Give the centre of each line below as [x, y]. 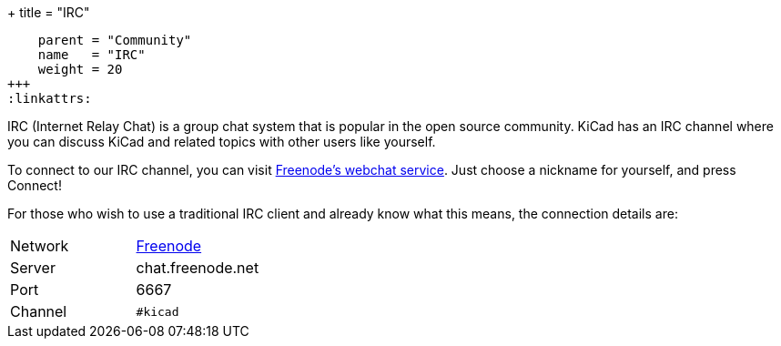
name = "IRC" [91, 55]
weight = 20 [80, 69]
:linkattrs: [50, 98]
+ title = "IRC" [49, 12]
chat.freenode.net [198, 268]
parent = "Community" [115, 40]
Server [33, 268]
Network [40, 246]
